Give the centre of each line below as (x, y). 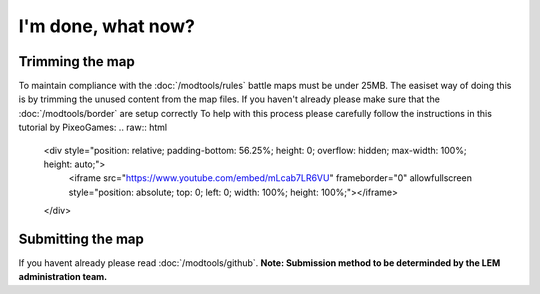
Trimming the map (76, 61)
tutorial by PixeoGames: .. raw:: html (93, 127)
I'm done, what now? (106, 26)
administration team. (63, 277)
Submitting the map (81, 239)
